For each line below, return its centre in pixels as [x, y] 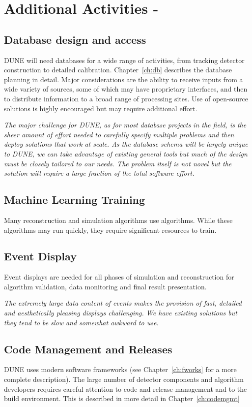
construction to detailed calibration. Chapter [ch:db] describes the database [118, 70]
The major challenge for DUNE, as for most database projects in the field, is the [125, 125]
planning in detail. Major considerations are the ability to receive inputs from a [124, 79]
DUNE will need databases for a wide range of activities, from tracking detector [124, 60]
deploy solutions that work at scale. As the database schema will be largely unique [126, 144]
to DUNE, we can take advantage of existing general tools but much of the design [126, 153]
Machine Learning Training [75, 200]
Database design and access [75, 39]
